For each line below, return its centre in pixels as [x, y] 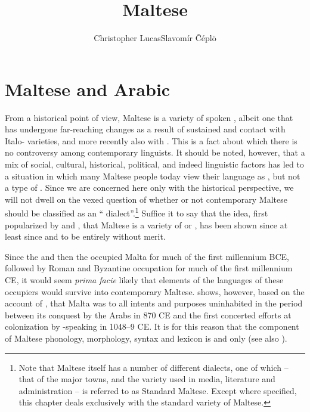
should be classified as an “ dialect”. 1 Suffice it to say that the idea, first [137, 212]
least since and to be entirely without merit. [85, 236]
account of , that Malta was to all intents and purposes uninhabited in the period [154, 303]
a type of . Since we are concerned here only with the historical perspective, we [149, 188]
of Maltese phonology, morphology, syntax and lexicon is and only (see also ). [146, 338]
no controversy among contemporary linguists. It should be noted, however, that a [155, 152]
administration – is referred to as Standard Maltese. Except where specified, [158, 390]
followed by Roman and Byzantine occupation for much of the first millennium [149, 268]
